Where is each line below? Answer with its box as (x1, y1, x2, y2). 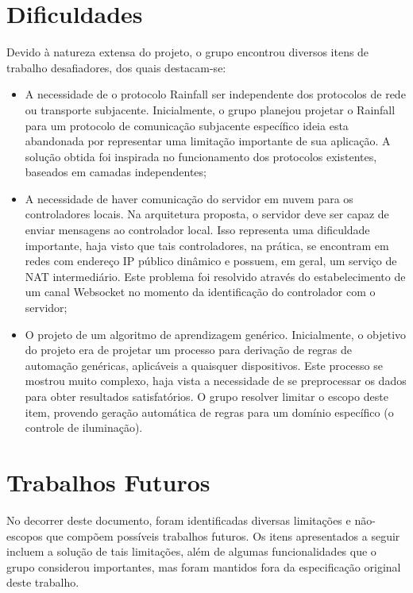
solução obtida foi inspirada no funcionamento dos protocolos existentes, (25, 148, 377, 164)
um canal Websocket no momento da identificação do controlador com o (25, 283, 376, 300)
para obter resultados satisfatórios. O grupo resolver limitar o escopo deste (25, 388, 388, 404)
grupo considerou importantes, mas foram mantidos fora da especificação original (6, 558, 401, 575)
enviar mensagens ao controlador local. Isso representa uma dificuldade (25, 221, 370, 238)
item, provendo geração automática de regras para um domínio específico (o (25, 403, 394, 420)
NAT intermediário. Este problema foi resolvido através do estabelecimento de (25, 268, 406, 284)
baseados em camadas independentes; (25, 164, 206, 180)
